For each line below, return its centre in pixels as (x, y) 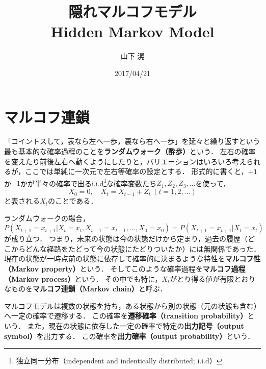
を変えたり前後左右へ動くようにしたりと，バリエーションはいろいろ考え (125, 161)
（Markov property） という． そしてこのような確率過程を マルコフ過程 (125, 269)
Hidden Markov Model (132, 31)
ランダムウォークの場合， (47, 218)
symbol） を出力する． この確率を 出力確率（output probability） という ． (129, 336)
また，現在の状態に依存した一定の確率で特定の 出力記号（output (136, 326)
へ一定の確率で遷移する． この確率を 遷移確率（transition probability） (126, 316)
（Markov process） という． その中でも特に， (83, 278)
